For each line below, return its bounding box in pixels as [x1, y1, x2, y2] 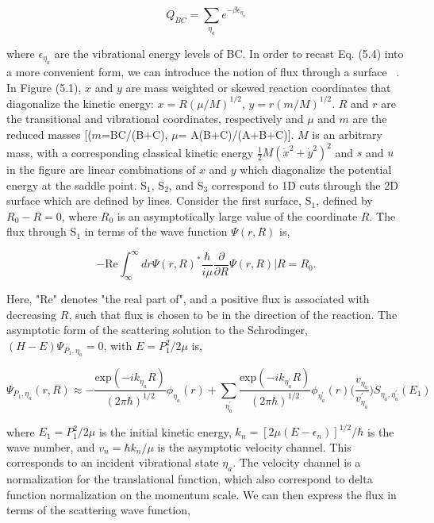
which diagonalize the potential [240, 161, 392, 178]
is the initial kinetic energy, [98, 423, 232, 440]
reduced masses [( [6, 125, 92, 142]
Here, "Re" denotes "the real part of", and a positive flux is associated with [6, 290, 370, 307]
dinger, [274, 321, 308, 338]
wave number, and [6, 438, 95, 455]
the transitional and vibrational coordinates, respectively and [6, 110, 304, 127]
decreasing [6, 306, 57, 322]
